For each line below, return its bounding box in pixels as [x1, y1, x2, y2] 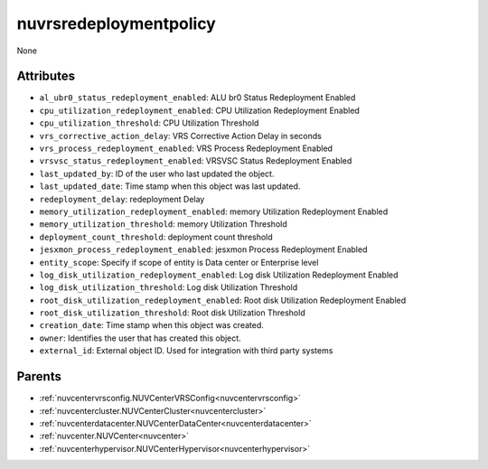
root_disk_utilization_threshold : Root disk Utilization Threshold [39, 307, 306, 318]
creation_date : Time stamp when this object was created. [39, 320, 264, 331]
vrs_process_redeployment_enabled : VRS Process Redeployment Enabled [39, 143, 333, 154]
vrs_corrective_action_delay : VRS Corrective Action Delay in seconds [39, 130, 323, 141]
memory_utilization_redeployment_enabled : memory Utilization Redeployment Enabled [39, 206, 389, 217]
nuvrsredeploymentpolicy [16, 14, 216, 33]
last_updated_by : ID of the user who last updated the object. [39, 168, 275, 179]
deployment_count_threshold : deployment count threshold [39, 231, 273, 242]
